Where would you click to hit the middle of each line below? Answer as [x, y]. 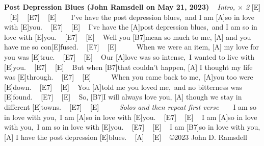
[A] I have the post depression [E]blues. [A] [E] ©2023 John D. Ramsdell [126, 137]
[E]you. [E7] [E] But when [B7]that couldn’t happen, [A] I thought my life [128, 67]
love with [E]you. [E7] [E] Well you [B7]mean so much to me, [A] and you [128, 36]
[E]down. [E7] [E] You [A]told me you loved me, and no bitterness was [123, 87]
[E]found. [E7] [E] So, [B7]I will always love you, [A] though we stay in [123, 97]
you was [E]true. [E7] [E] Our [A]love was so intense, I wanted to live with [129, 56]
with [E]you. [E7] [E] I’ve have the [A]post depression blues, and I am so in [131, 27]
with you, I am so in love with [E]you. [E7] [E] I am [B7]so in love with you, [132, 127]
